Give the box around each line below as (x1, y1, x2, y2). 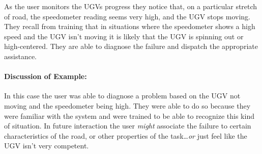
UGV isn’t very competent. (4, 140, 89, 151)
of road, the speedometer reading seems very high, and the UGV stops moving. (4, 11, 251, 21)
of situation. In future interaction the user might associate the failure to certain (4, 120, 251, 131)
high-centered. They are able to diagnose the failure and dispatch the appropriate (4, 41, 258, 52)
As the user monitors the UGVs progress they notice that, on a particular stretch (4, 1, 257, 11)
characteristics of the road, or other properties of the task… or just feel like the (4, 130, 247, 141)
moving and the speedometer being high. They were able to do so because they (4, 100, 251, 111)
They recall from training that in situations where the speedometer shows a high (4, 21, 255, 32)
